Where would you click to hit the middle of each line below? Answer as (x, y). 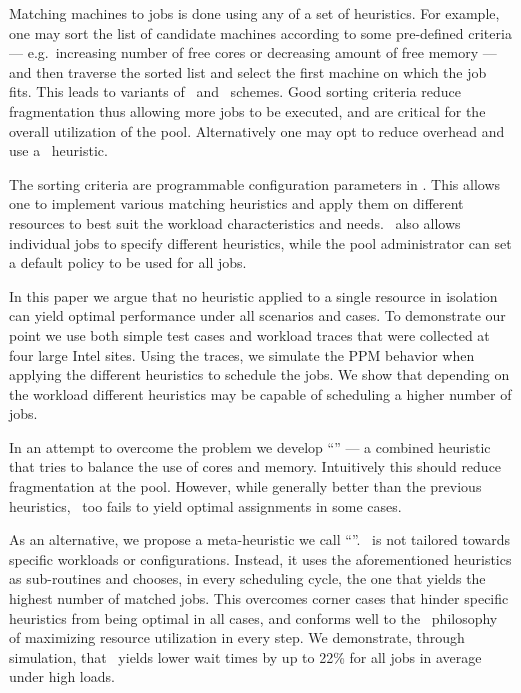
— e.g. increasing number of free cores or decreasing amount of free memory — (253, 52)
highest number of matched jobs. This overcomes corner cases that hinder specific (259, 598)
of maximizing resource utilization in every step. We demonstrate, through (237, 637)
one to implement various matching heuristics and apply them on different (236, 203)
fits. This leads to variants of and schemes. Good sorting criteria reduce (235, 91)
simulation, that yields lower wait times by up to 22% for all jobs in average (245, 656)
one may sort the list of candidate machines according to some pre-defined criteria (260, 32)
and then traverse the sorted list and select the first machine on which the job (248, 71)
